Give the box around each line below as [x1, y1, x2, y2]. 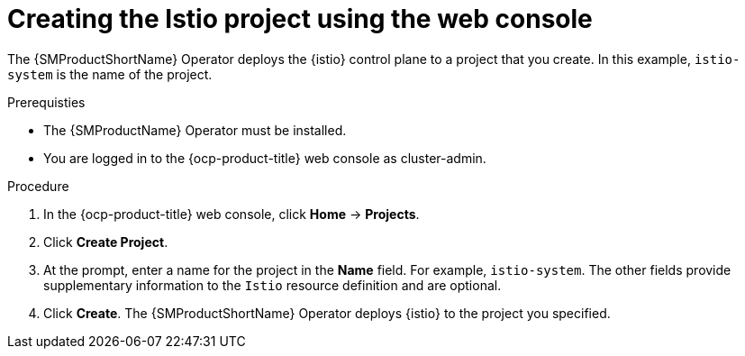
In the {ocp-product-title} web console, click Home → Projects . [43, 205, 420, 222]
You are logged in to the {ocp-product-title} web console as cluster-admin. [43, 150, 486, 166]
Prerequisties [7, 94, 86, 110]
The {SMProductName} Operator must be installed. [43, 122, 347, 138]
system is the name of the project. [7, 66, 213, 82]
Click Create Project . [43, 233, 168, 250]
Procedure [7, 178, 69, 194]
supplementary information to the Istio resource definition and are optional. [43, 277, 502, 293]
